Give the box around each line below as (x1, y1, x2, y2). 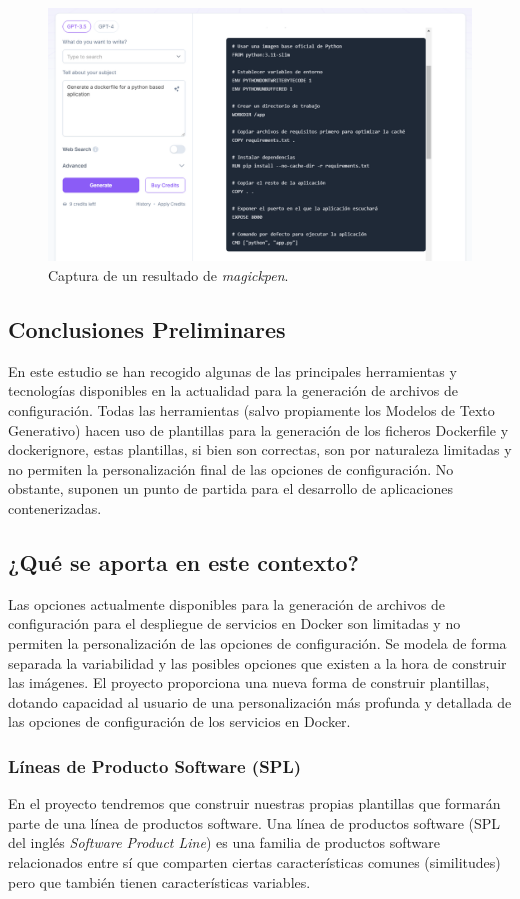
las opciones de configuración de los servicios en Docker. (8, 711, 351, 732)
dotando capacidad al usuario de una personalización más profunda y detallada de (8, 691, 512, 712)
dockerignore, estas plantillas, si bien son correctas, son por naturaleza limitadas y (8, 439, 512, 460)
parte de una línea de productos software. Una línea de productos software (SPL (8, 812, 501, 833)
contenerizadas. (8, 497, 102, 518)
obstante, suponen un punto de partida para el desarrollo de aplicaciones (8, 478, 454, 499)
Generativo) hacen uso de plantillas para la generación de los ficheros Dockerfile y (8, 419, 509, 440)
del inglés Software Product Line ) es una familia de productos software (8, 832, 440, 853)
